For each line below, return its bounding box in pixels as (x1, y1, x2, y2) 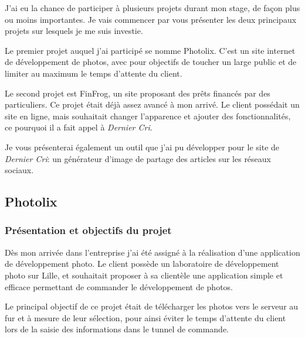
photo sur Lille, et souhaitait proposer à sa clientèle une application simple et (5, 269, 283, 281)
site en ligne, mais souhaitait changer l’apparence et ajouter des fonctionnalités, (5, 109, 291, 122)
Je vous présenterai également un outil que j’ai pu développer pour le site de (5, 140, 280, 153)
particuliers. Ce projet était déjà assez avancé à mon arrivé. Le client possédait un (5, 98, 300, 111)
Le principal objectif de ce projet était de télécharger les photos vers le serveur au (5, 300, 299, 312)
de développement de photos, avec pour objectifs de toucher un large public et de (5, 56, 297, 68)
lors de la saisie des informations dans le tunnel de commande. (5, 323, 229, 335)
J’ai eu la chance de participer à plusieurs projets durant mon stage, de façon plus (5, 2, 300, 13)
